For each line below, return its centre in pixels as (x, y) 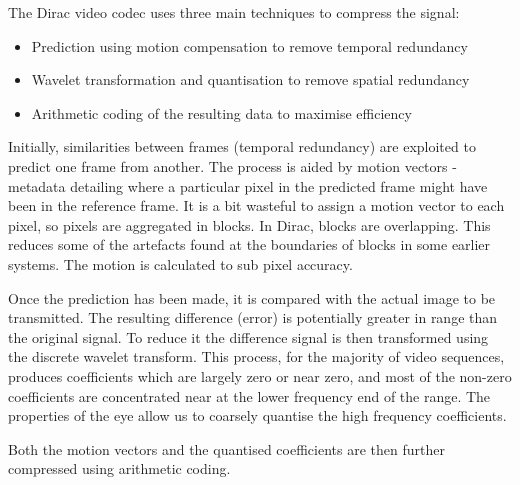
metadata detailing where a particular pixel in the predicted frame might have (248, 185)
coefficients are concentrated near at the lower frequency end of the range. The (249, 395)
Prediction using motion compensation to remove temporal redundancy (249, 45)
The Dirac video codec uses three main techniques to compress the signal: (234, 12)
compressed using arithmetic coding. (119, 468)
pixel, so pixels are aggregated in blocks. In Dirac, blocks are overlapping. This (249, 224)
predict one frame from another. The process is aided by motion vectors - (232, 165)
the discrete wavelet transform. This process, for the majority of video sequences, (256, 356)
